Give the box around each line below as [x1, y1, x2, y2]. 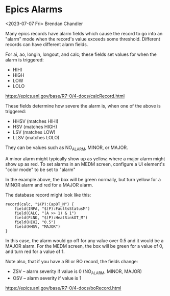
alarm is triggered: [5, 56, 44, 62]
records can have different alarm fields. [5, 41, 88, 47]
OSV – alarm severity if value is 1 [12, 275, 82, 281]
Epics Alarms [5, 4, 63, 15]
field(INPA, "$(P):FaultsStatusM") [14, 206, 90, 211]
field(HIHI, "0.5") [14, 219, 56, 225]
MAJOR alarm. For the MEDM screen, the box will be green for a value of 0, [5, 243, 164, 249]
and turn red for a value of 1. [5, 248, 65, 255]
